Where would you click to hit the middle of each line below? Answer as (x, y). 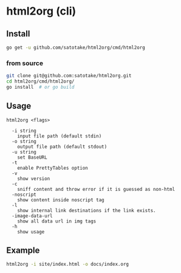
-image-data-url (32, 216)
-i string (24, 131)
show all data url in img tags (57, 221)
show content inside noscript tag (61, 200)
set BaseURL (32, 157)
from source (25, 63)
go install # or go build (40, 87)
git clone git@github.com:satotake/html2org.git (69, 76)
